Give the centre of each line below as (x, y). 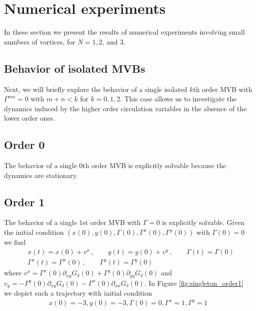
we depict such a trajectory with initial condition (78, 293)
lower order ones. (30, 118)
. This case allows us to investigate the (178, 99)
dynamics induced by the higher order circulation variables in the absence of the (125, 108)
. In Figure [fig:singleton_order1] (194, 283)
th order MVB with (223, 89)
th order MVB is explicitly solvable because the (154, 165)
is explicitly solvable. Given (203, 222)
